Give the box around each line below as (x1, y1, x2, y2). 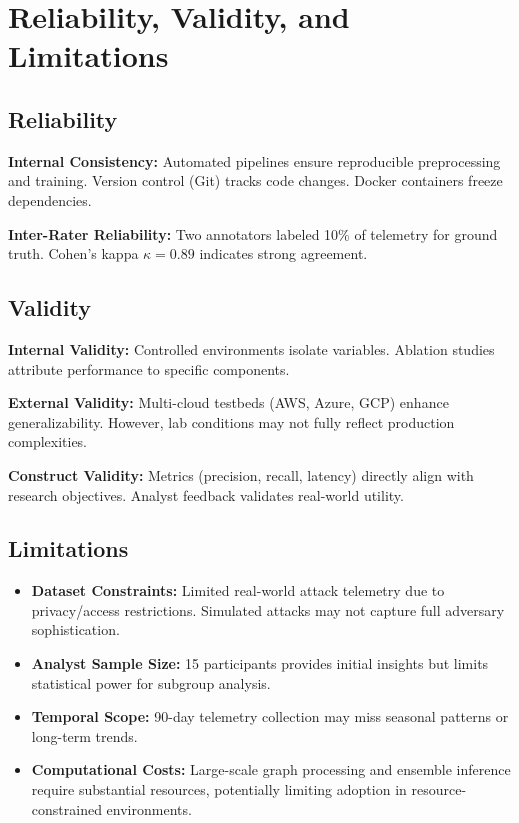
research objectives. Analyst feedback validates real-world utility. (8, 484, 404, 505)
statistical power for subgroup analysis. (31, 672, 271, 693)
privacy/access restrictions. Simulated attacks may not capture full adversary (31, 599, 505, 620)
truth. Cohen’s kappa (8, 243, 139, 264)
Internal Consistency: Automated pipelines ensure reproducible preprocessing (8, 150, 501, 171)
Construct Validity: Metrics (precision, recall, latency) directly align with (8, 464, 474, 485)
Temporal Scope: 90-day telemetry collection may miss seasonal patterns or (31, 706, 509, 727)
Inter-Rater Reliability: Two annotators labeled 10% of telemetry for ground (8, 223, 498, 244)
